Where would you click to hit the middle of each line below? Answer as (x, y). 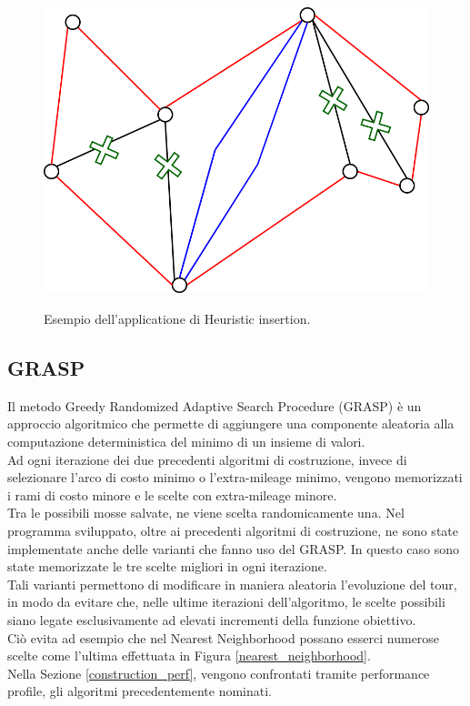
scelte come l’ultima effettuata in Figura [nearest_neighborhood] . (189, 656)
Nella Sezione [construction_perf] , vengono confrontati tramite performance (219, 673)
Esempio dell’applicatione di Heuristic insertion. (177, 319)
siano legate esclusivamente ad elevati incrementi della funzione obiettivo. (212, 619)
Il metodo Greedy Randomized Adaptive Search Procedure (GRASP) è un (215, 405)
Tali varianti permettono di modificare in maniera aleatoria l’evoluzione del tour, (232, 584)
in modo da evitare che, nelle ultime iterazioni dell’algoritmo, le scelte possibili (226, 602)
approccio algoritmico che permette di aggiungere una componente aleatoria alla (231, 424)
